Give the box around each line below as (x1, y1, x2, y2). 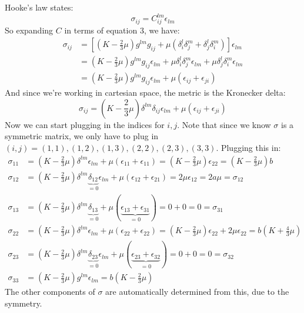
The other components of (5, 285, 95, 298)
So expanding (5, 23, 54, 36)
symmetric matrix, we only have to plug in (5, 130, 159, 142)
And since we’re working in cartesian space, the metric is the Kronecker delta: (5, 86, 286, 99)
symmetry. (5, 297, 42, 309)
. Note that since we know (177, 118, 271, 130)
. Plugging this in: (216, 141, 281, 153)
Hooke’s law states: (5, 1, 74, 13)
